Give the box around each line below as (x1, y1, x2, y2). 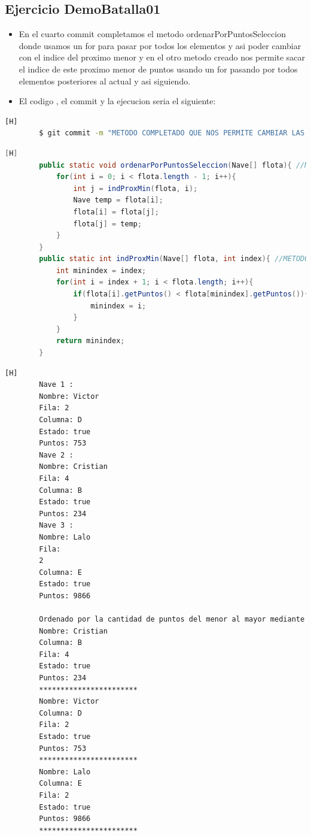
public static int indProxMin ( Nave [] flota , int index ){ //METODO (39, 255, 309, 263)
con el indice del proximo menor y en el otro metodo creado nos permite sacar (19, 51, 306, 63)
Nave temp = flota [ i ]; (73, 196, 163, 205)
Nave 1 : (39, 380, 74, 389)
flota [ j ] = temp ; (73, 219, 142, 228)
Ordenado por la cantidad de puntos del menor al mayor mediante (39, 615, 305, 624)
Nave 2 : (39, 450, 74, 459)
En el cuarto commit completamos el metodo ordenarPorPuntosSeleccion (19, 28, 286, 40)
